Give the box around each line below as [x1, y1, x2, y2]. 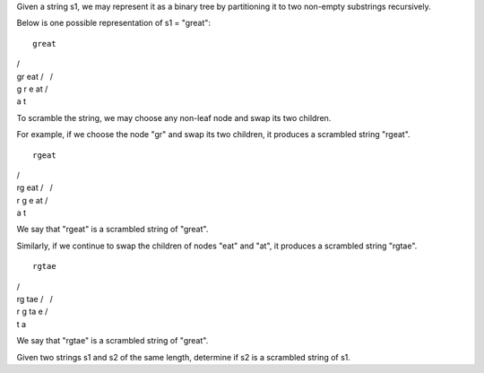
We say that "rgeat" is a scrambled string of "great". [16, 224, 209, 235]
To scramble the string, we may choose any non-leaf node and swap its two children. [16, 112, 332, 123]
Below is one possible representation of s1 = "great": [16, 18, 211, 29]
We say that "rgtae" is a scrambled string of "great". [16, 335, 209, 346]
